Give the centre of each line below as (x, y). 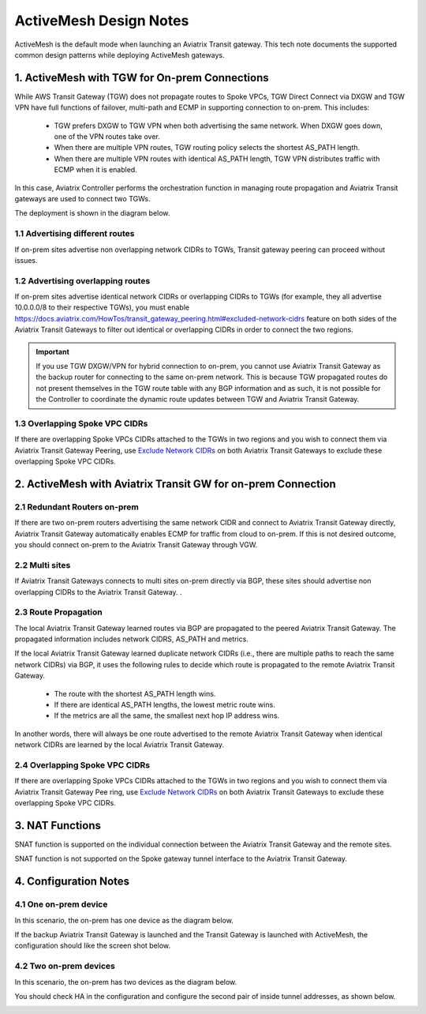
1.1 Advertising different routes (75, 234)
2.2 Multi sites (43, 565)
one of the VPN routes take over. (107, 137)
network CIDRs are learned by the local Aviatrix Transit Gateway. (120, 745)
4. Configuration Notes (72, 882)
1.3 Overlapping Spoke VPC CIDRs (81, 423)
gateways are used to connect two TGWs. (82, 198)
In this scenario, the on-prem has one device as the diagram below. (124, 920)
